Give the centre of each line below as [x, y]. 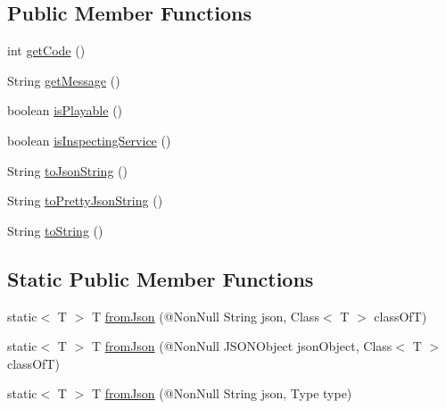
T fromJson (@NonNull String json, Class [205, 316]
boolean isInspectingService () [89, 140]
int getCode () [46, 50]
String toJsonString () [67, 170]
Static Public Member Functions [161, 278]
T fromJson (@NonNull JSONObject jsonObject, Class [242, 346]
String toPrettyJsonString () [85, 200]
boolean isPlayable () [65, 110]
